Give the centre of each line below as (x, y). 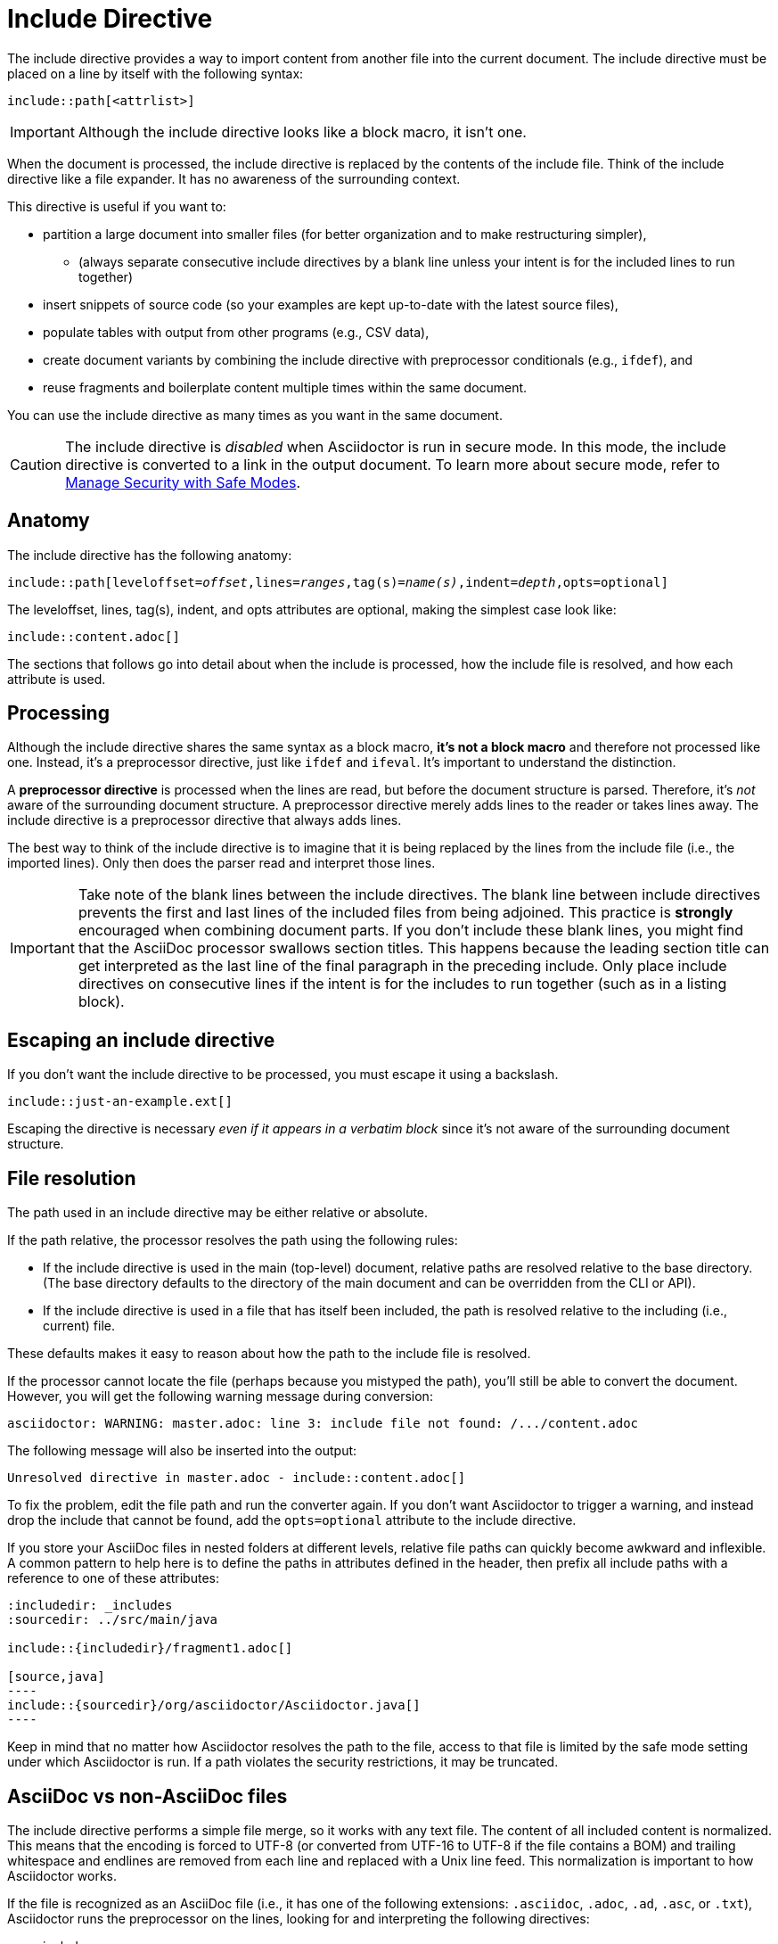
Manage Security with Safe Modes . (183, 482)
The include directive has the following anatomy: (150, 555)
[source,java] (56, 1677)
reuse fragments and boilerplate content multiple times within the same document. (285, 387)
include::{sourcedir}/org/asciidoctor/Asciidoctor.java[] (214, 1705)
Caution (36, 464)
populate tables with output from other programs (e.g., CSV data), (236, 332)
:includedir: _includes (90, 1606)
